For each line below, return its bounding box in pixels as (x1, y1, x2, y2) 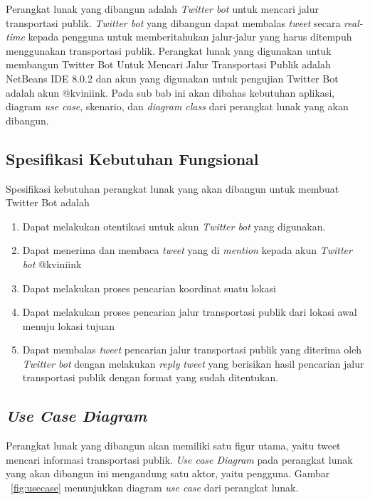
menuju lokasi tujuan (22, 318, 115, 333)
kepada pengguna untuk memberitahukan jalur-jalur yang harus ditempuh (28, 29, 352, 44)
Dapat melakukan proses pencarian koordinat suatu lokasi (22, 280, 276, 295)
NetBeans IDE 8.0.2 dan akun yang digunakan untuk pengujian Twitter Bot (6, 70, 339, 85)
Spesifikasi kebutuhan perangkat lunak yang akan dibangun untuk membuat (6, 181, 339, 196)
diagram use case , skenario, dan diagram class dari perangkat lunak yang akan (6, 99, 349, 114)
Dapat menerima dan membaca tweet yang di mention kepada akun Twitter (22, 243, 352, 257)
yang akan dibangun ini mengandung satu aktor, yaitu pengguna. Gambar (6, 466, 330, 481)
